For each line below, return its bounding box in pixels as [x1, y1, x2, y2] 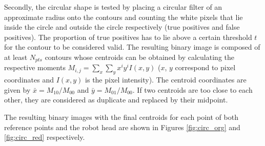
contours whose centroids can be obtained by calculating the [45, 51, 234, 62]
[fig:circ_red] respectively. [4, 132, 85, 142]
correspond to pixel [175, 62, 236, 73]
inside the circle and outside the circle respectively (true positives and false [4, 22, 240, 32]
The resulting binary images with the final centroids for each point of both [4, 112, 238, 122]
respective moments [4, 62, 66, 73]
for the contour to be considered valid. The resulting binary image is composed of [4, 41, 260, 52]
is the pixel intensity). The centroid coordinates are [85, 74, 247, 85]
